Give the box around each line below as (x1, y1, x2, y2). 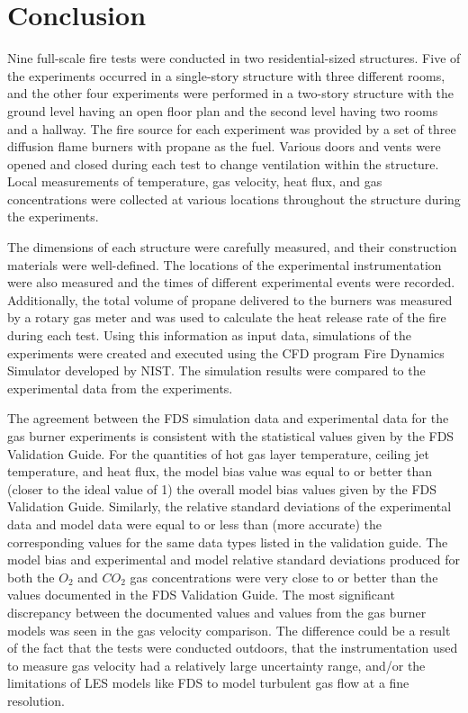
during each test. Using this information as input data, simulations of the (7, 326, 411, 345)
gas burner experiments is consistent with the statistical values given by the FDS (7, 427, 454, 445)
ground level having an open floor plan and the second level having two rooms (7, 101, 438, 120)
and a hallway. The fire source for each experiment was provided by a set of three (7, 119, 456, 138)
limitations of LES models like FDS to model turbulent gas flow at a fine (7, 673, 409, 692)
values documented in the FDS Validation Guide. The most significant (7, 585, 395, 604)
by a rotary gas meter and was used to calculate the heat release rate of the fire (7, 308, 446, 327)
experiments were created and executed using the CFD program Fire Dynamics (7, 343, 445, 362)
